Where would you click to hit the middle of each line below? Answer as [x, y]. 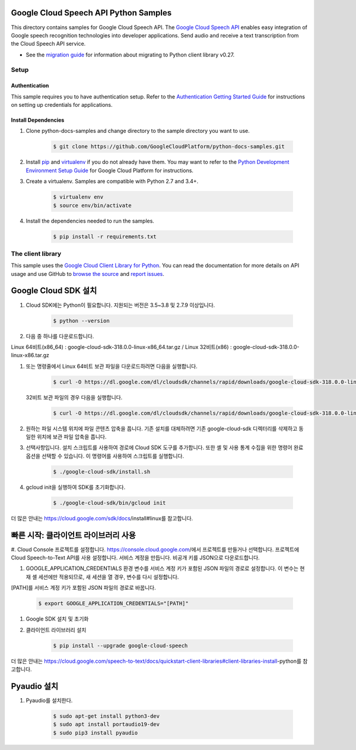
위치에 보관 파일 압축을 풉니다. [71, 437]
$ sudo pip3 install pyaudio [96, 732]
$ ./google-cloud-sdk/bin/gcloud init [109, 503]
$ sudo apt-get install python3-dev [107, 716]
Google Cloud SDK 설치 [54, 291]
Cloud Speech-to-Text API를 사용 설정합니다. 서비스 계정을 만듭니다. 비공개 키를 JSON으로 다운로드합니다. [136, 558]
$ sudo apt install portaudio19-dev [107, 724]
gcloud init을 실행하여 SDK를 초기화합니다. [76, 487]
